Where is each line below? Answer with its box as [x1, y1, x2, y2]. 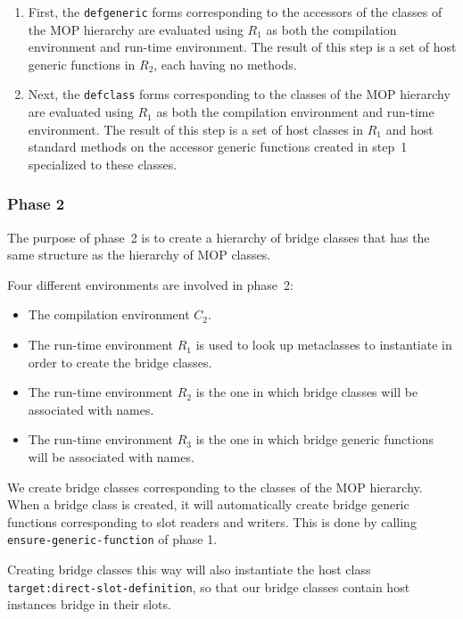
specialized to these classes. [28, 154, 178, 173]
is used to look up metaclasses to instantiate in [195, 335, 452, 354]
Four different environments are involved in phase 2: [7, 275, 294, 293]
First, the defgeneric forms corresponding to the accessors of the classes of [28, 3, 442, 21]
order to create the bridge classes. [28, 352, 212, 371]
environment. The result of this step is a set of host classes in [28, 120, 364, 138]
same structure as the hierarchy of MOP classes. [7, 245, 271, 264]
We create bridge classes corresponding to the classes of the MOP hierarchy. [7, 477, 423, 496]
